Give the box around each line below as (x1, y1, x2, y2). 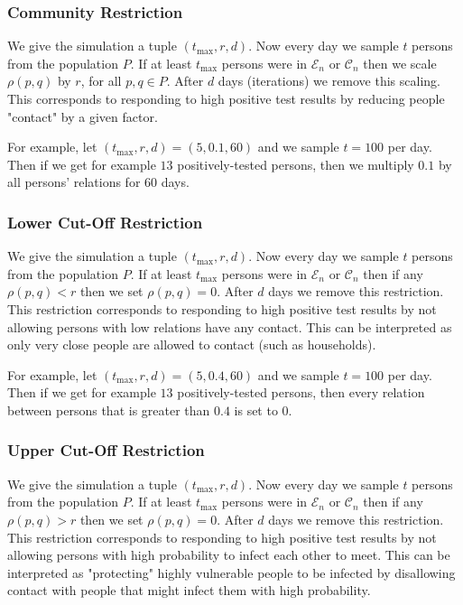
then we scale (363, 53, 437, 72)
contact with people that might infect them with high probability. (7, 581, 371, 600)
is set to (234, 400, 278, 419)
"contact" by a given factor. (7, 107, 158, 126)
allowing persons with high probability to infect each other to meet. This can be (7, 545, 450, 564)
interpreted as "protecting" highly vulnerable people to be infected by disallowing (7, 563, 456, 582)
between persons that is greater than (7, 400, 210, 419)
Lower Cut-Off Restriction (7, 210, 203, 233)
